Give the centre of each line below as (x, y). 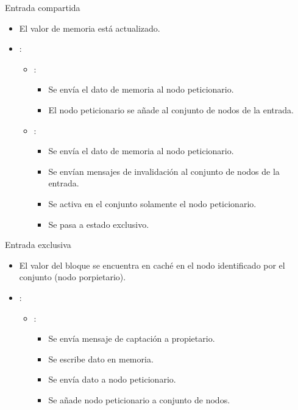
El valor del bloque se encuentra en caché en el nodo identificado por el (152, 265)
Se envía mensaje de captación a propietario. (132, 338)
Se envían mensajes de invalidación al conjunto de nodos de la (164, 171)
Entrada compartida (43, 7)
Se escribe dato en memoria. (101, 359)
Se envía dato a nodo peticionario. (112, 379)
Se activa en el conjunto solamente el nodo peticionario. (152, 203)
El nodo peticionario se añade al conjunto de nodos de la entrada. (171, 109)
